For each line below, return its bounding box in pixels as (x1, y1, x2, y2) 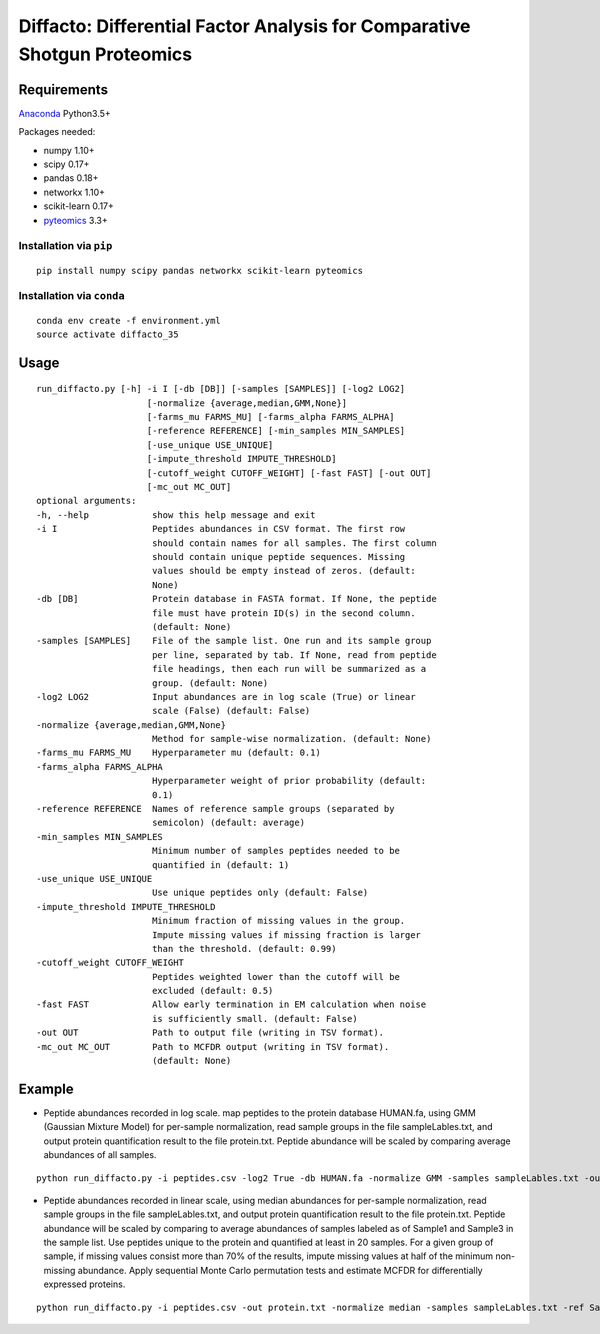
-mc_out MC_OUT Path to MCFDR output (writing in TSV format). (36, 1041, 390, 1052)
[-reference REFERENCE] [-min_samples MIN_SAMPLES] (146, 425, 406, 437)
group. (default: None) (151, 677, 269, 689)
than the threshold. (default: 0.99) (151, 943, 337, 954)
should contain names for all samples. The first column (151, 537, 437, 549)
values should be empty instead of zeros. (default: (151, 565, 416, 577)
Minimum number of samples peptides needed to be (151, 845, 400, 857)
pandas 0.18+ (43, 172, 99, 184)
